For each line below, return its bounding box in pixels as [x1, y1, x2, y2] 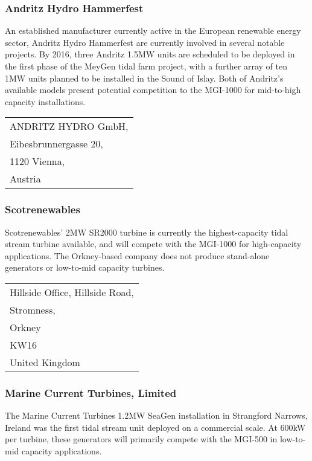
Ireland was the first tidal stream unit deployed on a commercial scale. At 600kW [5, 421, 306, 433]
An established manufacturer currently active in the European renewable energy [5, 24, 301, 37]
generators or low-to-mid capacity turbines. [5, 261, 165, 274]
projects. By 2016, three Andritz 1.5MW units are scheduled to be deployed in [5, 48, 295, 60]
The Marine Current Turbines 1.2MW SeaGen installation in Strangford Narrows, [5, 409, 308, 422]
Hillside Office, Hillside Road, [10, 285, 134, 299]
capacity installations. [5, 95, 86, 108]
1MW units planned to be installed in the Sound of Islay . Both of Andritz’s [5, 71, 284, 84]
